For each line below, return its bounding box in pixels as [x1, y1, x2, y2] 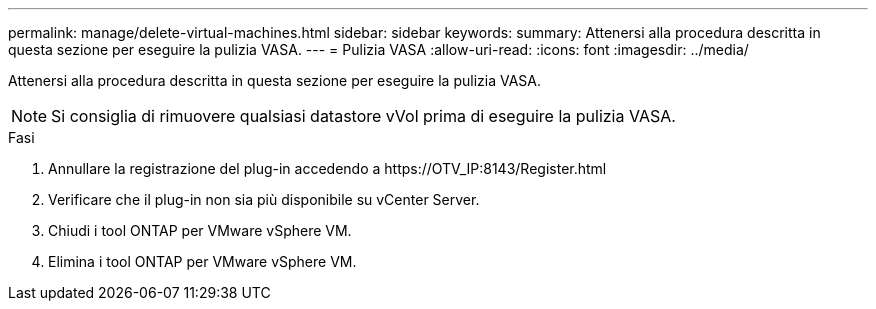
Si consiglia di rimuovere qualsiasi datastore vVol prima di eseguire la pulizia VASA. [51, 106, 676, 126]
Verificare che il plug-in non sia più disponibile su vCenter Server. [48, 191, 480, 208]
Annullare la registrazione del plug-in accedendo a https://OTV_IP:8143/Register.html [48, 160, 607, 177]
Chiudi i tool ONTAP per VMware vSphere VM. [48, 222, 352, 239]
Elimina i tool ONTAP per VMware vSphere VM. [48, 253, 357, 270]
